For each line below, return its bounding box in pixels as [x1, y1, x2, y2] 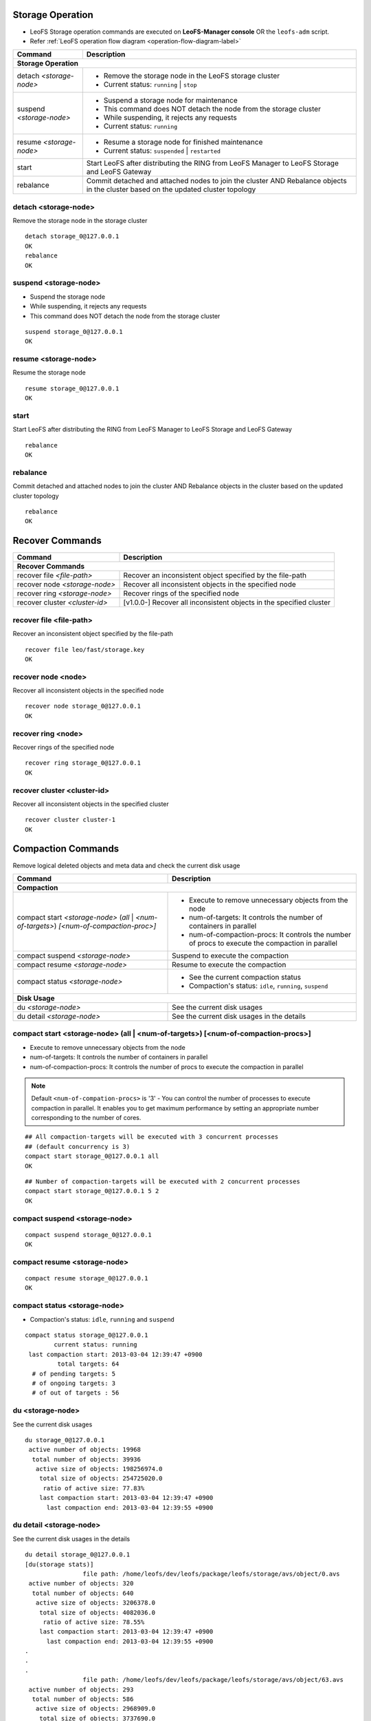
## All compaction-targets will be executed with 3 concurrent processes [25, 1133, 279, 1141]
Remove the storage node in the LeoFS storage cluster [103, 71, 280, 81]
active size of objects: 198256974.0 [35, 1465, 163, 1473]
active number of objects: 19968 [28, 1446, 141, 1454]
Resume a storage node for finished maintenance [103, 138, 263, 147]
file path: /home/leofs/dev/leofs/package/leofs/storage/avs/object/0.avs [82, 1570, 340, 1578]
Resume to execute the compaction [172, 960, 286, 969]
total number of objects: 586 [32, 1696, 134, 1703]
